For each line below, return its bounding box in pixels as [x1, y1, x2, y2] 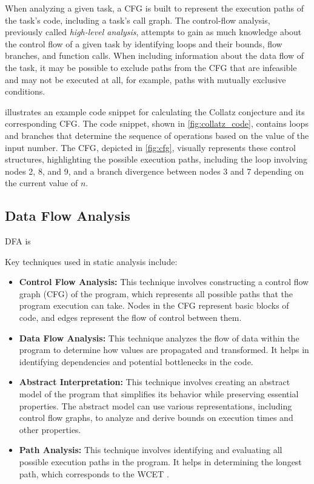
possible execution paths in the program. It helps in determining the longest [19, 455, 302, 468]
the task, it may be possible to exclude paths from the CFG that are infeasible [5, 61, 297, 73]
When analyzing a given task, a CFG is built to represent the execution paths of [5, 2, 304, 14]
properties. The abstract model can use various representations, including [19, 399, 292, 412]
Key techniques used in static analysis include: [5, 255, 178, 267]
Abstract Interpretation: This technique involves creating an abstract [19, 375, 290, 388]
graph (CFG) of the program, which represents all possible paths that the [19, 287, 293, 300]
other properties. [19, 423, 81, 435]
